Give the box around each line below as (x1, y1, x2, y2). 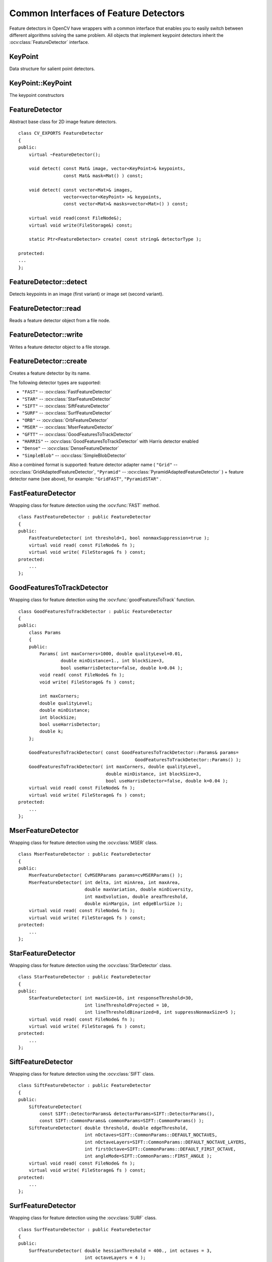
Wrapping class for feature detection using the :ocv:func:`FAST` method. (9, 502, 160, 508)
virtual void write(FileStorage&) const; (28, 222, 133, 228)
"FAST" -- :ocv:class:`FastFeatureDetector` (22, 389, 112, 395)
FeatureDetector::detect (9, 278, 88, 286)
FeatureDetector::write (9, 331, 83, 339)
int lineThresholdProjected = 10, (84, 1002, 170, 1008)
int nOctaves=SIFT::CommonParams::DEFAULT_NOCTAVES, (84, 1132, 218, 1138)
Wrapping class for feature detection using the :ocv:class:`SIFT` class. (9, 1071, 155, 1077)
